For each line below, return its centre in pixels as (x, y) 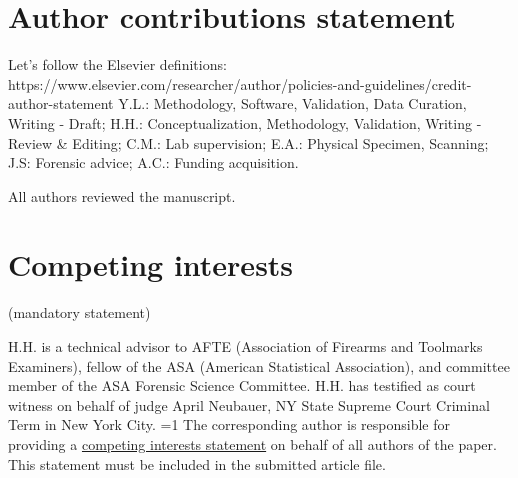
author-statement (61, 103)
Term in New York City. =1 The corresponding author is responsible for (229, 424)
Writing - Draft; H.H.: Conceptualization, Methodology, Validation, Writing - (245, 122)
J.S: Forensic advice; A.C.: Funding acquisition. (153, 162)
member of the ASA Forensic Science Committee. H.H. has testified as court (242, 385)
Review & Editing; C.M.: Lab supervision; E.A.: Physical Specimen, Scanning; (248, 142)
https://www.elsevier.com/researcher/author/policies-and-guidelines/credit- (240, 83)
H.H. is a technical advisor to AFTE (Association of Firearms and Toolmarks (245, 346)
